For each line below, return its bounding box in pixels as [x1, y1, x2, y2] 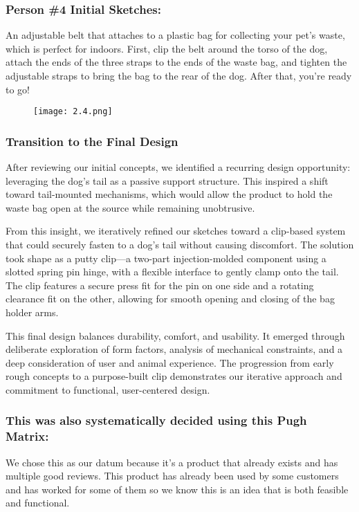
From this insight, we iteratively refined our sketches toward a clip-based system [6, 223, 346, 238]
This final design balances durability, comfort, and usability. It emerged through [6, 328, 345, 342]
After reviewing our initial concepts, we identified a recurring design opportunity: [6, 160, 351, 174]
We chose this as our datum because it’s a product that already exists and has [6, 455, 338, 469]
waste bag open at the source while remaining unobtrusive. [6, 200, 255, 214]
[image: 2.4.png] [33, 107, 113, 117]
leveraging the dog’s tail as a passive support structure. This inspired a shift [6, 173, 329, 188]
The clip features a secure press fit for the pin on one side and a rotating [6, 277, 314, 292]
